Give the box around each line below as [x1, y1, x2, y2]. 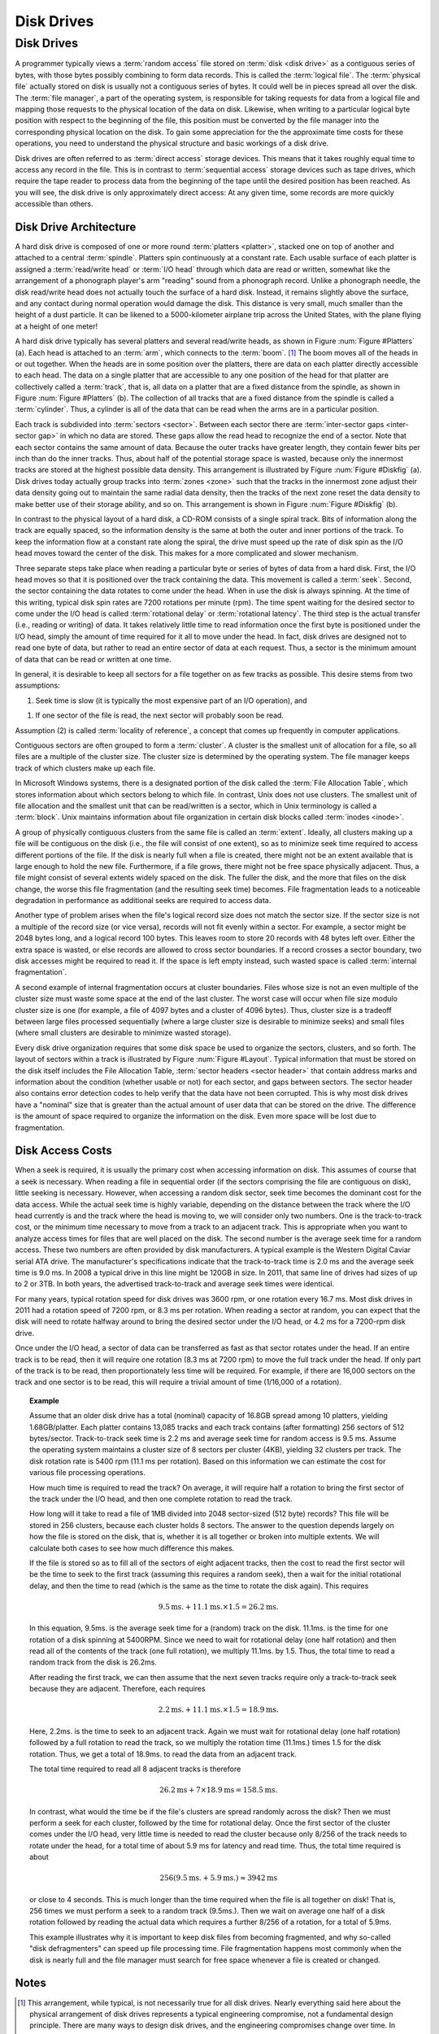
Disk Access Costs [15, 1144, 113, 1158]
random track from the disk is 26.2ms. [29, 1657, 158, 1667]
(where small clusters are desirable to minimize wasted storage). [15, 1028, 232, 1037]
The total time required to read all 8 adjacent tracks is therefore [29, 1764, 241, 1774]
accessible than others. [15, 199, 93, 209]
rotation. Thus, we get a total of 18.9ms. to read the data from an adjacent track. [29, 1749, 297, 1759]
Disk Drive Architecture [15, 220, 137, 234]
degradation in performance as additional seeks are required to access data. [15, 896, 272, 906]
